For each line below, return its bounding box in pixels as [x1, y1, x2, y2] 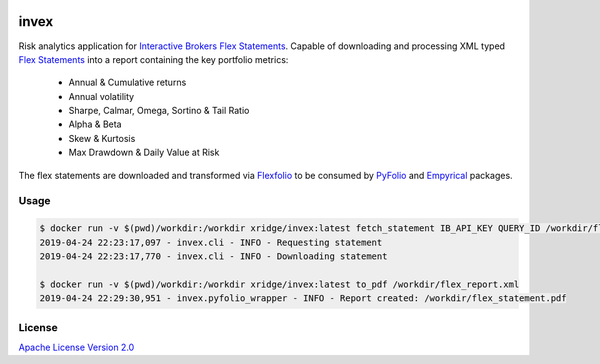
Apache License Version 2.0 [18, 341, 135, 353]
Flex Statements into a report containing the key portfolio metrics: [18, 53, 289, 65]
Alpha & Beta [68, 118, 122, 130]
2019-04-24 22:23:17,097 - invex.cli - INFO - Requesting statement [39, 236, 383, 248]
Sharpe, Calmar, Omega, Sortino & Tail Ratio [68, 105, 250, 117]
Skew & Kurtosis [68, 132, 136, 144]
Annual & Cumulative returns [68, 76, 187, 89]
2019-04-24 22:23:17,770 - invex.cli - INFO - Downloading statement [39, 250, 388, 262]
